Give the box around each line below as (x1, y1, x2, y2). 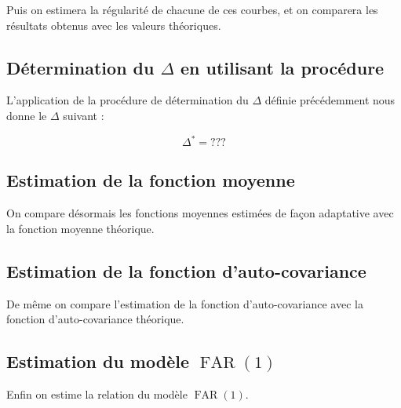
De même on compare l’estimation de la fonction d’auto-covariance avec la (6, 295, 363, 311)
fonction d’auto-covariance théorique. (6, 311, 184, 327)
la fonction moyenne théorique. (6, 220, 155, 236)
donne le (6, 107, 47, 123)
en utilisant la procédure (180, 55, 385, 79)
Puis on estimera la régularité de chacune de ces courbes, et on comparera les (6, 2, 378, 17)
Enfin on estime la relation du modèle (6, 386, 188, 403)
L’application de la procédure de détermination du (6, 92, 249, 108)
